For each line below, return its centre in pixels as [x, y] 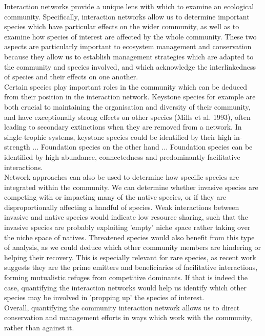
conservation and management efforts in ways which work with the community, [128, 317]
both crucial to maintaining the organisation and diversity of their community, [127, 106]
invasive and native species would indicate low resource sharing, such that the [126, 217]
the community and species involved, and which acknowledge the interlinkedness [130, 66]
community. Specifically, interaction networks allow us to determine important [127, 16]
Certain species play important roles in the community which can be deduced [126, 86]
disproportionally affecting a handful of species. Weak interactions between [122, 207]
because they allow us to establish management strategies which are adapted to [129, 56]
